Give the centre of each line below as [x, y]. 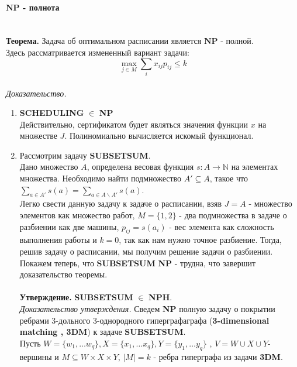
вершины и [39, 356]
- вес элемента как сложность [222, 226]
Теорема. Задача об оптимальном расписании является [104, 41]
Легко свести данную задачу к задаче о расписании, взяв [121, 203]
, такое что [229, 178]
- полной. [237, 41]
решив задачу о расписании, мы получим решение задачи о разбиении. [146, 251]
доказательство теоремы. [63, 274]
